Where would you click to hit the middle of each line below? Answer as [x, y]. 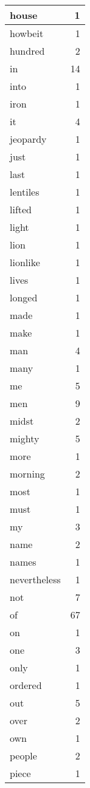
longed [24, 297]
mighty [25, 438]
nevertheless [35, 579]
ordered [26, 685]
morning [27, 474]
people [23, 755]
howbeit [27, 33]
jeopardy [28, 139]
